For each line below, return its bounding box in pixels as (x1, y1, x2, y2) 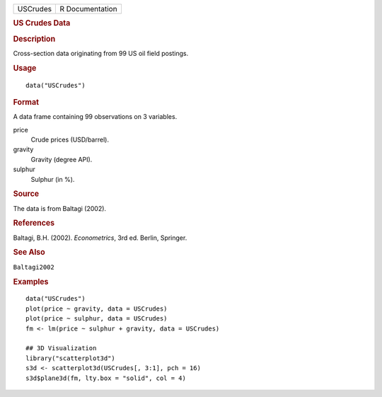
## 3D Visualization (25, 344, 97, 352)
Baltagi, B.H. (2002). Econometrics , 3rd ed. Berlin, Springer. (13, 234, 187, 242)
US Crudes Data (13, 18, 71, 28)
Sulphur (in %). (30, 175, 75, 183)
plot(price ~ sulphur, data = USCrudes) (25, 315, 168, 323)
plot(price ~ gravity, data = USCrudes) (25, 304, 168, 313)
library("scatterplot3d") (25, 354, 116, 362)
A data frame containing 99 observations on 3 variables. (13, 113, 178, 121)
